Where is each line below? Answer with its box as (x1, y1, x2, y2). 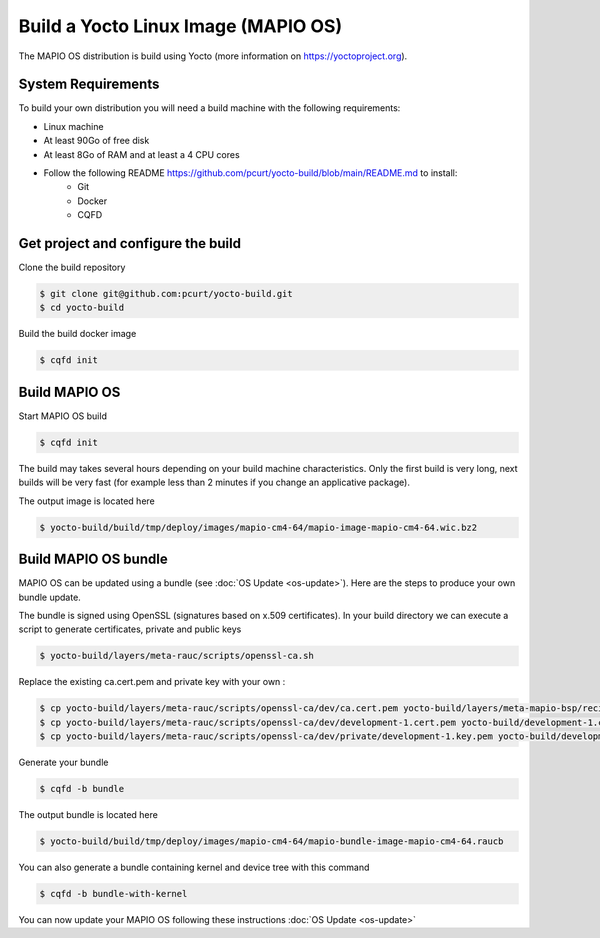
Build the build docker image (18, 328, 137, 340)
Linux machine (43, 120, 104, 132)
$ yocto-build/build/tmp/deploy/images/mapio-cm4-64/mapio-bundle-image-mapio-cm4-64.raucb (39, 836, 504, 847)
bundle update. (18, 591, 82, 603)
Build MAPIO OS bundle (18, 551, 169, 568)
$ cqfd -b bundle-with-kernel (39, 888, 188, 899)
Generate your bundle (18, 756, 109, 769)
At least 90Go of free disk (43, 135, 150, 147)
